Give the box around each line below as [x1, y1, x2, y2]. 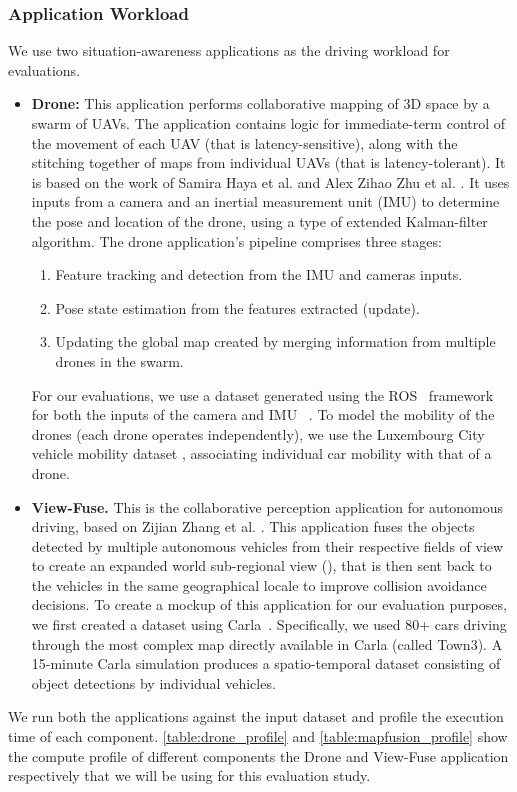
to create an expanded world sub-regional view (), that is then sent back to [31, 555, 492, 576]
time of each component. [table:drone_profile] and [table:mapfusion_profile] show [8, 726, 508, 747]
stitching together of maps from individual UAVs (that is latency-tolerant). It [31, 152, 506, 173]
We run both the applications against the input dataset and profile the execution [8, 706, 504, 727]
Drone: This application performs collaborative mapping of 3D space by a [31, 93, 490, 114]
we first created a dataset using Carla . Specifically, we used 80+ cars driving [31, 614, 507, 635]
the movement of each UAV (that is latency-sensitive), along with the [31, 132, 458, 153]
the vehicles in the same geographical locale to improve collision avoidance [31, 574, 487, 595]
